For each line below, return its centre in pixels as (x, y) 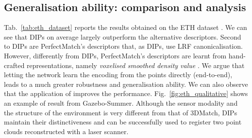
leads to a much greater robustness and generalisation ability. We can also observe (126, 84)
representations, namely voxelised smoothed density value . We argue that (136, 65)
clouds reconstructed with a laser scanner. (66, 131)
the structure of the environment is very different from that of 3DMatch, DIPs (121, 112)
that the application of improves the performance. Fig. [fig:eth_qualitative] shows (126, 93)
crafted (14, 65)
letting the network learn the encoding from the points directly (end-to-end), (118, 75)
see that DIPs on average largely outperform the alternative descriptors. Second (123, 36)
